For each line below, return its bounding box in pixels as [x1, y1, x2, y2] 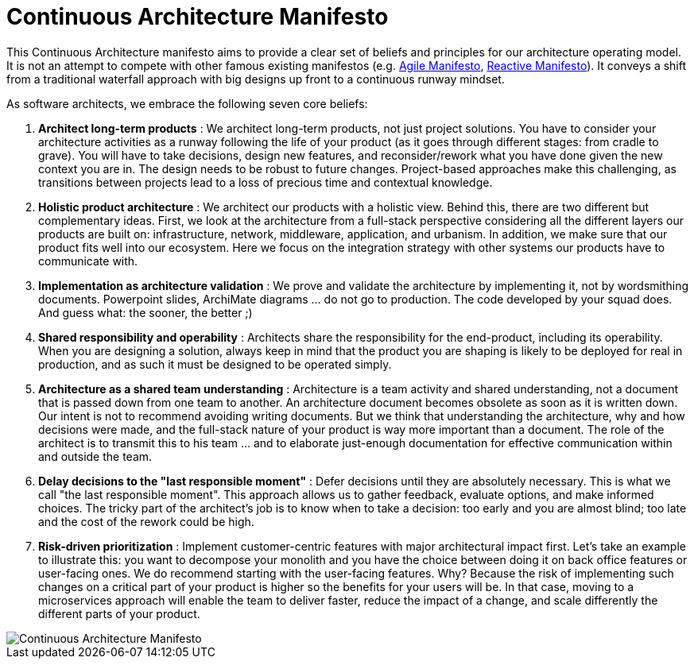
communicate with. [38, 253, 138, 268]
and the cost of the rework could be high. [38, 514, 254, 528]
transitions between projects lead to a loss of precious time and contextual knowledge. [38, 175, 493, 189]
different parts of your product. [38, 606, 200, 621]
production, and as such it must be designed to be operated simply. [38, 357, 392, 371]
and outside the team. [38, 449, 153, 463]
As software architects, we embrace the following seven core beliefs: [6, 96, 368, 110]
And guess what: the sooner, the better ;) [38, 305, 253, 319]
